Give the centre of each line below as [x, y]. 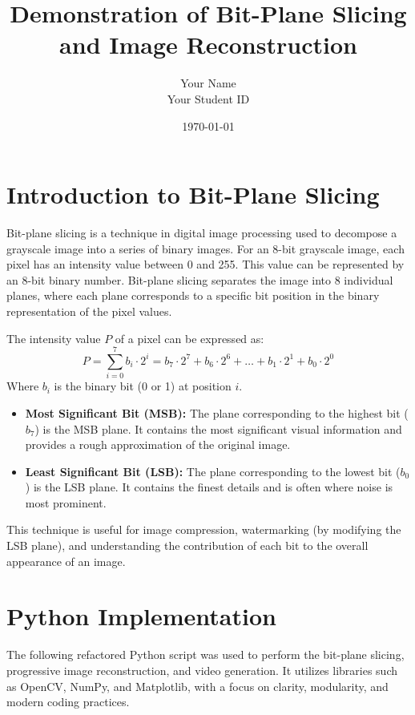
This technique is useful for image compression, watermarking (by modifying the [204, 529]
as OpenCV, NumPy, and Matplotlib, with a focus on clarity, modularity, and [197, 686]
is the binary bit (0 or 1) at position [143, 386]
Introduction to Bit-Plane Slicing [193, 194]
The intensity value [54, 338]
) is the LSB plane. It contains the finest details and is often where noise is [209, 487]
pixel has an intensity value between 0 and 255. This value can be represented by [205, 264]
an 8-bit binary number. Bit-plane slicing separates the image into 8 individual [200, 279]
